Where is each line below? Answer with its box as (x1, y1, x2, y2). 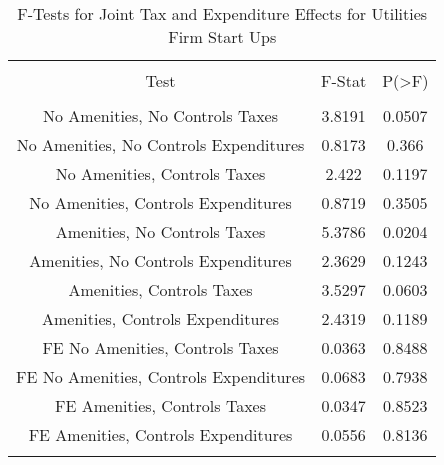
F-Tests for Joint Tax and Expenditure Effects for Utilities (17, 2, 428, 25)
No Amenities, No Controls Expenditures (16, 133, 305, 156)
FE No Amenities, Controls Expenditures (16, 365, 306, 388)
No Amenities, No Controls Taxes (43, 104, 278, 127)
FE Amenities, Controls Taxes (55, 394, 266, 417)
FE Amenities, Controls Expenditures (28, 423, 293, 446)
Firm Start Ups (168, 25, 277, 48)
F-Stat (321, 69, 367, 92)
